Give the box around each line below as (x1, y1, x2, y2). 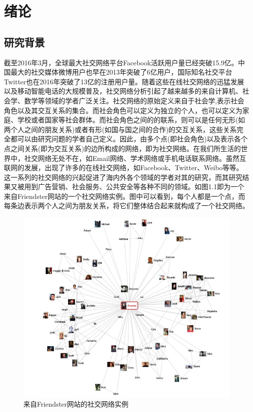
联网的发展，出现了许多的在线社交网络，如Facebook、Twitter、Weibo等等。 (4, 162, 243, 173)
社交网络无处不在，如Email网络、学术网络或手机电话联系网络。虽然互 (24, 153, 246, 163)
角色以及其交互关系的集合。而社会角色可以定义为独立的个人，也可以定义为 (4, 105, 242, 115)
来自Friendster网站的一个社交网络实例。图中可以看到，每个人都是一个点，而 (4, 191, 245, 201)
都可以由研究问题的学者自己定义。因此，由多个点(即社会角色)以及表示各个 (10, 134, 248, 144)
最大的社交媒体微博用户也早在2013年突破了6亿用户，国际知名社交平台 (10, 67, 232, 77)
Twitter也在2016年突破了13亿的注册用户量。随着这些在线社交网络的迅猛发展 (4, 76, 244, 86)
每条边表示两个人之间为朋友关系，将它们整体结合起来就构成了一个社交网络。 (4, 200, 249, 211)
